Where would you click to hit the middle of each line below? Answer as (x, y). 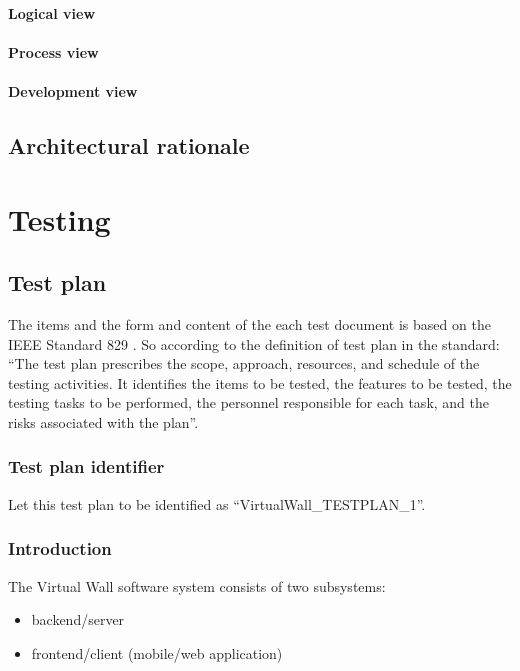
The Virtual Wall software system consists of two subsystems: (197, 585)
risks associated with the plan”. (103, 421)
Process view (53, 51)
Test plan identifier (86, 466)
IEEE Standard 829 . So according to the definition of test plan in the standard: (254, 343)
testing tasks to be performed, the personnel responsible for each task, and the (249, 402)
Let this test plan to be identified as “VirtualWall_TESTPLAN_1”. (217, 503)
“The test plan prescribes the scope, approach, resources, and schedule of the (244, 363)
